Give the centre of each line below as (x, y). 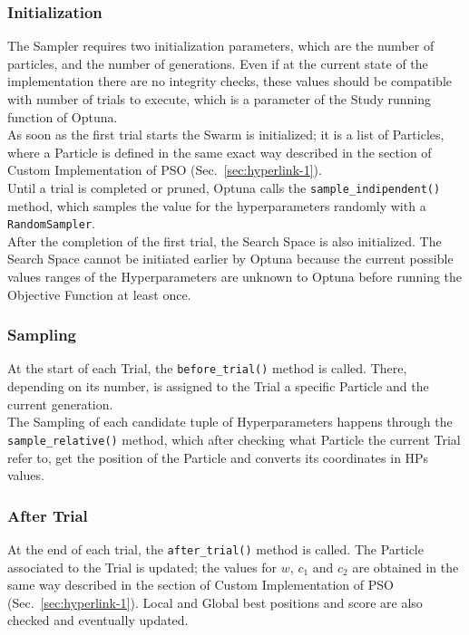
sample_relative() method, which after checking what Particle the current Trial (234, 439)
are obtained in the (405, 567)
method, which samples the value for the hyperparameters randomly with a (217, 205)
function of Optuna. (63, 116)
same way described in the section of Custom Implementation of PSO (200, 585)
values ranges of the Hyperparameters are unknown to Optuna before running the (235, 277)
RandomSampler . (51, 223)
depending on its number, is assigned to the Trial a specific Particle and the (218, 386)
